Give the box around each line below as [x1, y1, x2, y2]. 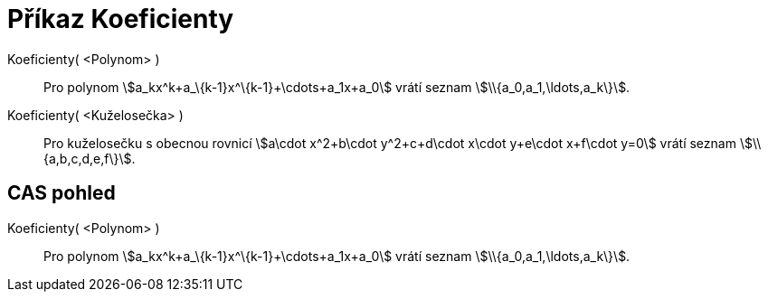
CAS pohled [7, 182, 116, 205]
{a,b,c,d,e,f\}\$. [43, 150, 136, 166]
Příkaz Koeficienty [7, 4, 234, 34]
